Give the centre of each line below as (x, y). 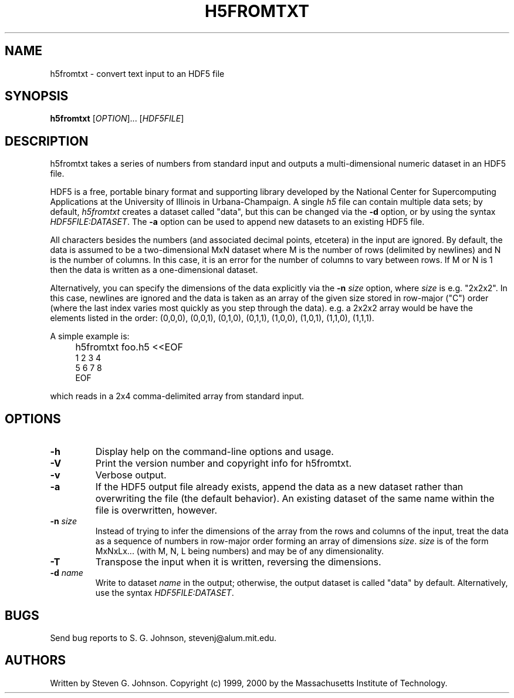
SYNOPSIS (37, 96)
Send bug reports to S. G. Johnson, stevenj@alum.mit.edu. (163, 638)
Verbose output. (131, 475)
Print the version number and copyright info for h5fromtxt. (224, 463)
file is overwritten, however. (156, 510)
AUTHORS (35, 660)
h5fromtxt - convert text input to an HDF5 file (137, 73)
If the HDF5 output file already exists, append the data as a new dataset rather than (279, 487)
